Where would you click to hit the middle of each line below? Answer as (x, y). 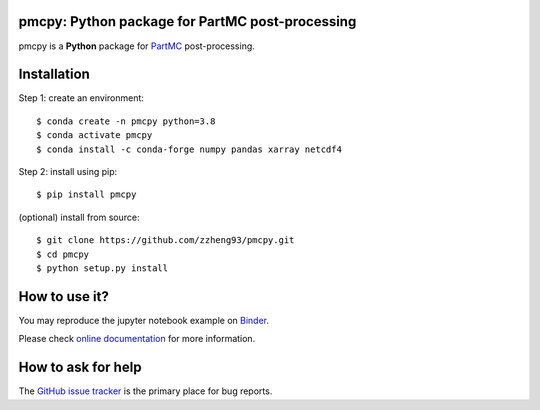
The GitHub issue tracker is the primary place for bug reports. (145, 391)
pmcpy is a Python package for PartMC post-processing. (136, 46)
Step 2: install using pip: (68, 171)
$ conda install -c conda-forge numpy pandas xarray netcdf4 (189, 149)
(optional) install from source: (79, 217)
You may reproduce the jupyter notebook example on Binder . (144, 320)
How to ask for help (80, 367)
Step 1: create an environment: (81, 98)
